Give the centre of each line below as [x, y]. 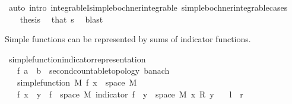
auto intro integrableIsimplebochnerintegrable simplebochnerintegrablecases [148, 7]
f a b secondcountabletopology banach [93, 70]
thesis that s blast [61, 19]
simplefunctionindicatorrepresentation [77, 59]
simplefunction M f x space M [77, 82]
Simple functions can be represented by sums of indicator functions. [128, 39]
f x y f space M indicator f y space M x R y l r [130, 94]
